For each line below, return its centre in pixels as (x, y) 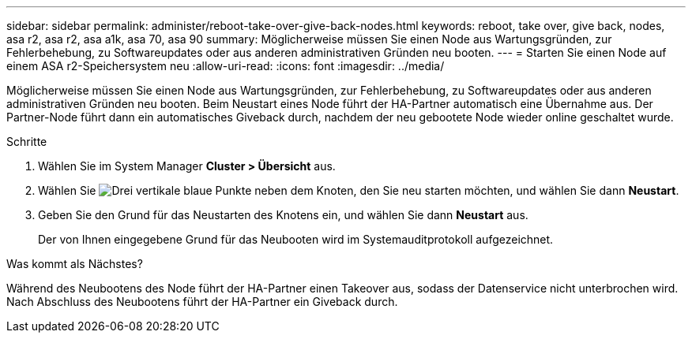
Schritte (27, 142)
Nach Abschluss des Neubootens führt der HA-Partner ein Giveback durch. (202, 302)
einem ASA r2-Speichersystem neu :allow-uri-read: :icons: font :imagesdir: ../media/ (226, 66)
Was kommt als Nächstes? (75, 264)
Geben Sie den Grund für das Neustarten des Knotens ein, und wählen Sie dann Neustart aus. (283, 215)
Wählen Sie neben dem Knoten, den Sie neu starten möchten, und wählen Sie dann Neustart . (359, 190)
